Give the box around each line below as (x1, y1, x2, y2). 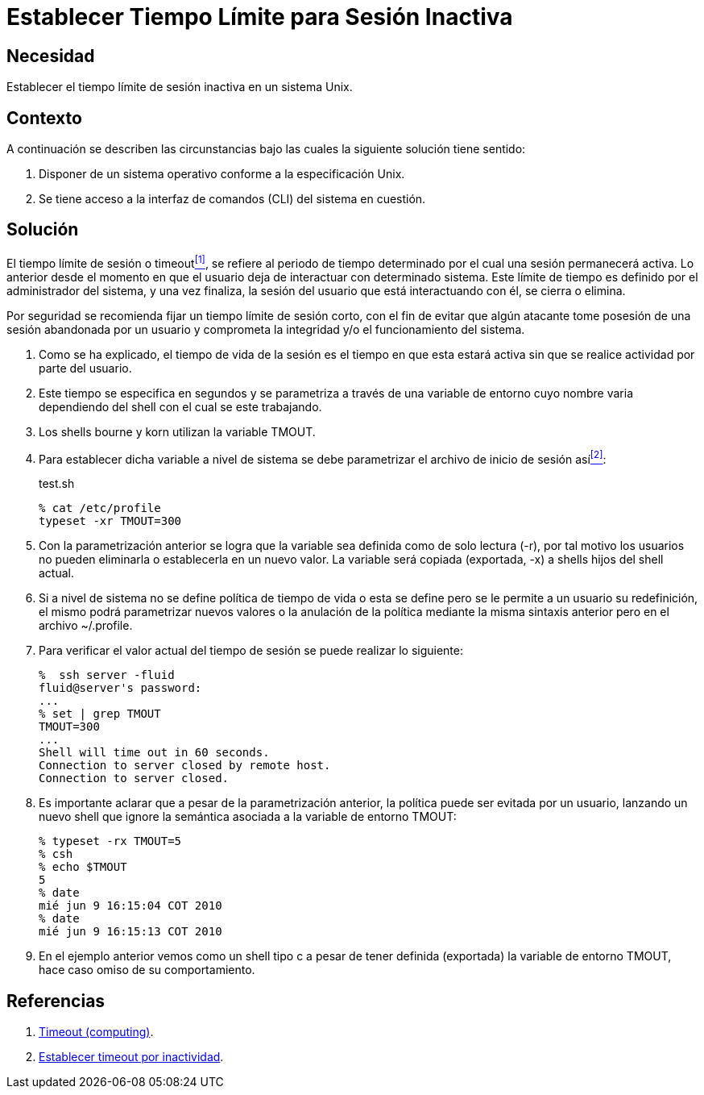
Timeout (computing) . (39, 1025, 154, 1039)
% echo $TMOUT (39, 860, 127, 874)
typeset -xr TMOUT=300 (39, 514, 182, 528)
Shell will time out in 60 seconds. (39, 746, 270, 760)
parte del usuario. (39, 360, 132, 375)
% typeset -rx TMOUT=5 (39, 835, 182, 848)
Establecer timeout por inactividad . (39, 1050, 224, 1064)
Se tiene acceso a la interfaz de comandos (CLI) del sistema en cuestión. (39, 192, 426, 206)
